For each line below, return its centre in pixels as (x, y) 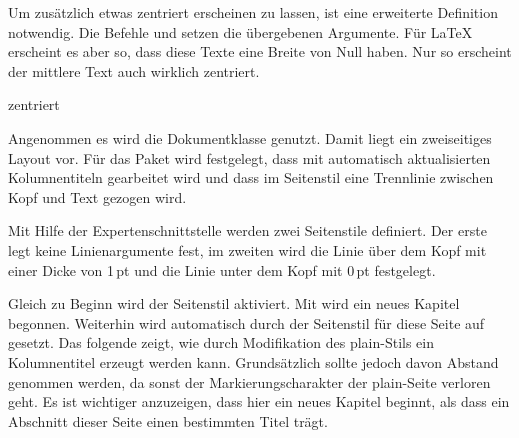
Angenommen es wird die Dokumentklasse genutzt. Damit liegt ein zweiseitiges (250, 137)
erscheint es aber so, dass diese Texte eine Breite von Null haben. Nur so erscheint (260, 51)
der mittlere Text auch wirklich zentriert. (134, 70)
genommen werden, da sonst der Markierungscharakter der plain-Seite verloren (249, 381)
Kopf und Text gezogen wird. (97, 196)
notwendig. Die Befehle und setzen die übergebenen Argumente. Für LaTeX (240, 31)
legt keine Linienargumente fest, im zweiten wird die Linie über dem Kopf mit (247, 249)
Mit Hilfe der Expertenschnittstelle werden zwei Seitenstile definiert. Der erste (247, 230)
